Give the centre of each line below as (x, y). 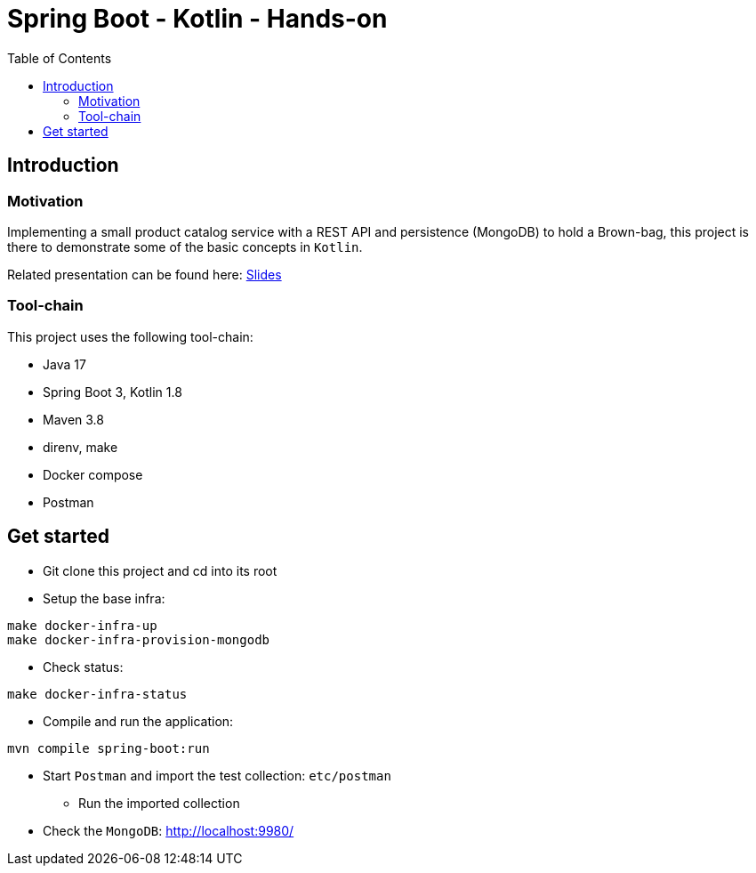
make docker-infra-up (82, 625)
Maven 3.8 (73, 419)
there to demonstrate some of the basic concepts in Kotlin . (185, 247)
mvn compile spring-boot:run (109, 748)
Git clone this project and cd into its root (160, 570)
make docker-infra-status (97, 694)
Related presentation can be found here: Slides (145, 274)
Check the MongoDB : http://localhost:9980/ (169, 830)
